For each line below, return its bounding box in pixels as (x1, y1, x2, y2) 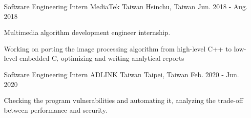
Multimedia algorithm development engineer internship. (4, 27, 170, 37)
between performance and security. (4, 104, 107, 115)
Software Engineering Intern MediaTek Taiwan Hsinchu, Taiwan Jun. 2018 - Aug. (4, 1, 248, 11)
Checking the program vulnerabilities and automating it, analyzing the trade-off (4, 95, 243, 105)
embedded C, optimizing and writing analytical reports (19, 53, 184, 63)
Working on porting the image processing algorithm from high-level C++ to (4, 43, 232, 53)
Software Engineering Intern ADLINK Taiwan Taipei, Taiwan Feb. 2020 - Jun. (4, 69, 239, 79)
